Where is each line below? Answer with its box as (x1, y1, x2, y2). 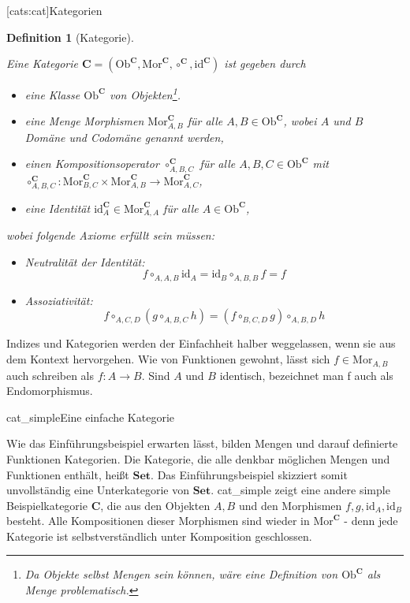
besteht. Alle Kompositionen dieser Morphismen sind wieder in (6, 512, 310, 529)
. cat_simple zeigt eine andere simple (211, 482, 390, 498)
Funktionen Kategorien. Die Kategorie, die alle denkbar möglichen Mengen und (6, 450, 390, 467)
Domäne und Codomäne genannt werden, (24, 128, 224, 145)
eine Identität (24, 199, 91, 216)
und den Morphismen (238, 497, 342, 513)
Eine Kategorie (6, 55, 78, 72)
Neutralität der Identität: (24, 253, 145, 270)
